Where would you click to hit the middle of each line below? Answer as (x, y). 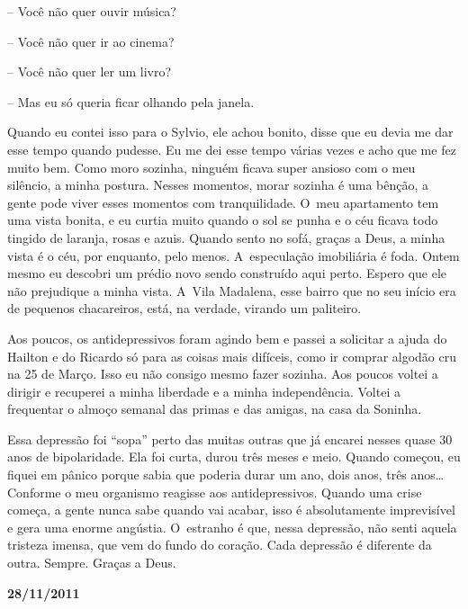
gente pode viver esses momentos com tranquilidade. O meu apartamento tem (223, 202)
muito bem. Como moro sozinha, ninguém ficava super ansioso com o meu (211, 167)
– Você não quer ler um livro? (90, 72)
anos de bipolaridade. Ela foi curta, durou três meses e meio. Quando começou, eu (234, 457)
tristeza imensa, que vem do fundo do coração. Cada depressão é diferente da (220, 545)
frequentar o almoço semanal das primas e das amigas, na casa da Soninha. (215, 409)
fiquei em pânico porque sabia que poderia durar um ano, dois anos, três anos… (226, 475)
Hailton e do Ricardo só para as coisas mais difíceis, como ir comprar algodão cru (232, 356)
